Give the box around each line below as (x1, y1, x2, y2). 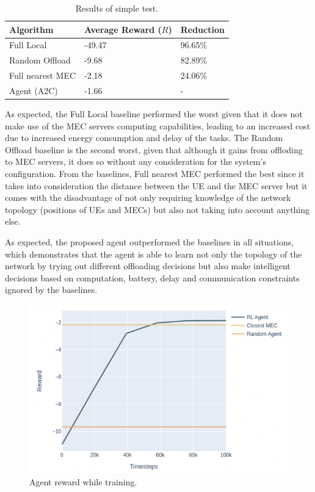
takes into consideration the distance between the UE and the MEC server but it (5, 179, 308, 192)
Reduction (180, 23, 225, 35)
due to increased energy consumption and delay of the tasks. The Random (5, 131, 283, 144)
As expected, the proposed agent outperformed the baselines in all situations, (5, 236, 294, 248)
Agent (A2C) (9, 84, 58, 96)
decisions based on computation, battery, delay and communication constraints (5, 271, 300, 284)
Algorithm (9, 23, 54, 35)
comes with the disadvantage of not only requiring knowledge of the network (5, 191, 291, 204)
